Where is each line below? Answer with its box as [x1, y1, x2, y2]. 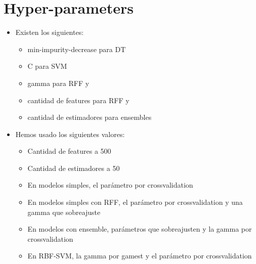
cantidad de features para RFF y [27, 95, 130, 105]
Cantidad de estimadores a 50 [27, 162, 120, 173]
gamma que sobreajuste [27, 206, 101, 217]
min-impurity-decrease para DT [27, 43, 126, 54]
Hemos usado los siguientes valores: [15, 128, 125, 139]
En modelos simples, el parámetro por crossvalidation [27, 180, 193, 190]
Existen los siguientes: [15, 27, 84, 37]
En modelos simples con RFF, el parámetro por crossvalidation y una [27, 197, 243, 207]
